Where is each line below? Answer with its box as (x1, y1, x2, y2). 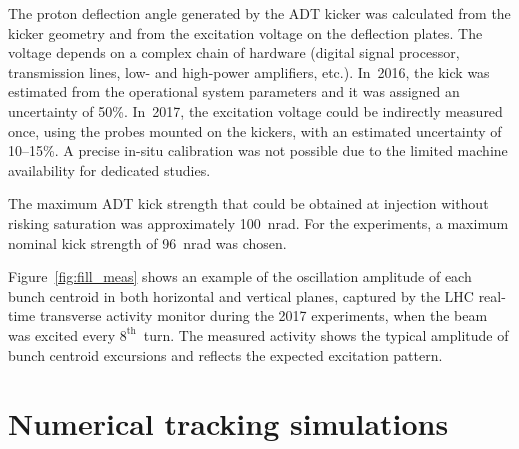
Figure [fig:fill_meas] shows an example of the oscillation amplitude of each (8, 266, 472, 287)
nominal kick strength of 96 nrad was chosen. (8, 232, 287, 253)
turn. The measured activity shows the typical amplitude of (143, 324, 509, 345)
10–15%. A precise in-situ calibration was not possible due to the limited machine (8, 140, 508, 161)
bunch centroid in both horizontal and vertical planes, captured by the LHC (8, 285, 474, 306)
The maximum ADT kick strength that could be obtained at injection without (8, 193, 489, 214)
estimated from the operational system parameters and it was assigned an (8, 81, 460, 102)
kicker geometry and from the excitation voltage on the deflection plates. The (8, 22, 483, 43)
